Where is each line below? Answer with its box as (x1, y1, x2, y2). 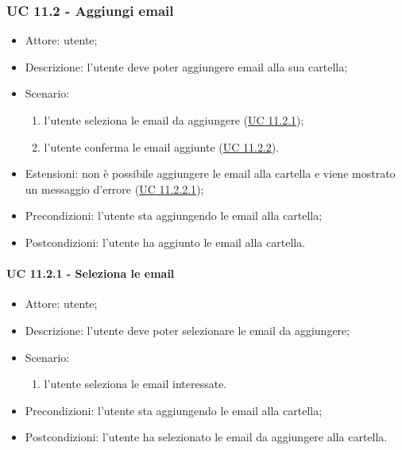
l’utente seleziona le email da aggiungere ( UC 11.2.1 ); (44, 112, 304, 128)
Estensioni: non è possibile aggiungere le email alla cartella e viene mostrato (25, 165, 396, 182)
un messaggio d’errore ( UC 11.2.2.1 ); (25, 180, 204, 197)
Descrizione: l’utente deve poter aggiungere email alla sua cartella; (25, 58, 348, 75)
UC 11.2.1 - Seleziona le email (6, 265, 175, 282)
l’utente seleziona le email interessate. (44, 375, 227, 392)
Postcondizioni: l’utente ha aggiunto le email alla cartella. (25, 233, 306, 250)
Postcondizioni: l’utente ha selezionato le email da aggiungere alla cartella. (25, 429, 388, 445)
